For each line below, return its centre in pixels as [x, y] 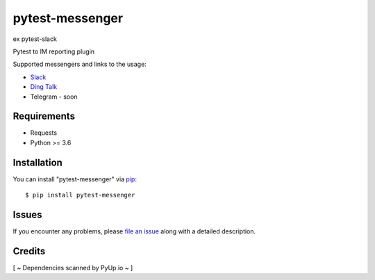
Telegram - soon [54, 97]
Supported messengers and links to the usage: [80, 64]
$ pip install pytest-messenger [80, 195]
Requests [44, 133]
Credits [29, 251]
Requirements [44, 116]
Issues [27, 214]
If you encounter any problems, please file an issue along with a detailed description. [134, 231]
